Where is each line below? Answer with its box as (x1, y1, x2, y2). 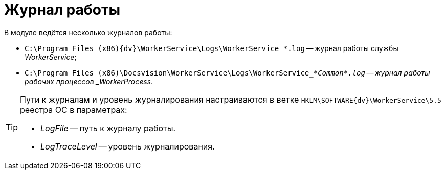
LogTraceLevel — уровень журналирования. (40, 141, 215, 152)
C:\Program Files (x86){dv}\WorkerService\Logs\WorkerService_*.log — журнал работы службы (25, 43, 398, 53)
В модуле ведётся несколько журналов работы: (4, 28, 172, 37)
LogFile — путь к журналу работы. (40, 122, 176, 133)
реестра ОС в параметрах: (20, 104, 127, 115)
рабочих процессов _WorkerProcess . (25, 77, 153, 86)
